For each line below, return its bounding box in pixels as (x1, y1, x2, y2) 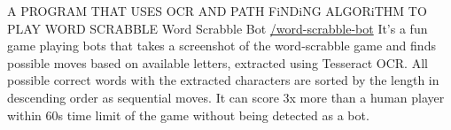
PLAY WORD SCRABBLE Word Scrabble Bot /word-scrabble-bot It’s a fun (7, 19, 428, 37)
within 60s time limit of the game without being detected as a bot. (7, 105, 369, 124)
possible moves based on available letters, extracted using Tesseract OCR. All (7, 53, 428, 72)
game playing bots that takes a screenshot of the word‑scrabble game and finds (7, 36, 436, 55)
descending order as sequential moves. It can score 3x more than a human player (7, 88, 445, 106)
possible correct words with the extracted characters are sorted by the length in (7, 71, 439, 89)
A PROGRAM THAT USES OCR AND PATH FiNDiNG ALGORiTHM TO (7, 2, 427, 19)
